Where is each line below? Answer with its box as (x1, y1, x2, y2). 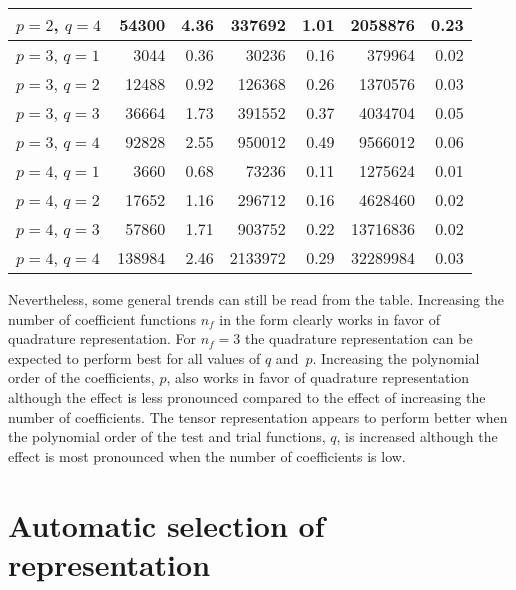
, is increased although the (336, 426, 498, 447)
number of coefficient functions (8, 308, 196, 329)
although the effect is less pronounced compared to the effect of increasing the (8, 386, 486, 407)
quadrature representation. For (8, 328, 196, 349)
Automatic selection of (8, 504, 325, 545)
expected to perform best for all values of (8, 347, 261, 368)
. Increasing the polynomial (312, 347, 480, 368)
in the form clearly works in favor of (219, 308, 441, 329)
